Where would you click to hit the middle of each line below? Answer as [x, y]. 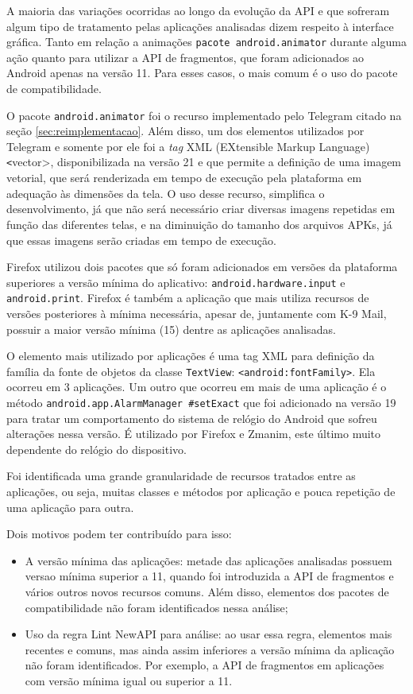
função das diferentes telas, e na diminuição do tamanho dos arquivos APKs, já [199, 224]
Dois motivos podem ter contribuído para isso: [119, 534]
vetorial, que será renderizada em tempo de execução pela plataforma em [184, 178]
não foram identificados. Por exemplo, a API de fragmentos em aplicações [205, 665]
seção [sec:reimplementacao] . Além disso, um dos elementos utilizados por [185, 131]
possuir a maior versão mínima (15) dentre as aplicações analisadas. [171, 329]
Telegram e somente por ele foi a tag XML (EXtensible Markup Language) [188, 146]
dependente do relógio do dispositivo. [96, 449]
